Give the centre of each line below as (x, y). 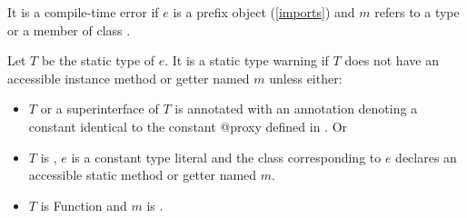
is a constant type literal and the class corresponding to (226, 157)
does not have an (392, 60)
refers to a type (417, 12)
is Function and (84, 205)
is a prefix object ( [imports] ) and (264, 12)
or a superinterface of (99, 109)
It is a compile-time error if (83, 12)
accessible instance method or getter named (129, 78)
